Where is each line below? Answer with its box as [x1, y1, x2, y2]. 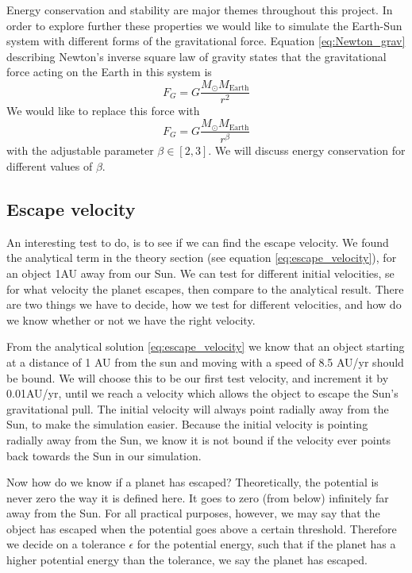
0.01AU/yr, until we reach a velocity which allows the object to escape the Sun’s [6, 385, 399, 402]
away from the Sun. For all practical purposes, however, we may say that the [6, 505, 380, 521]
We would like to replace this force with [6, 102, 200, 119]
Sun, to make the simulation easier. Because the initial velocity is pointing [6, 416, 368, 433]
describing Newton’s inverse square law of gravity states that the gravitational [6, 48, 387, 64]
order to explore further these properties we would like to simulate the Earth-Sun [6, 17, 402, 33]
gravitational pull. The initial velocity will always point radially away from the [6, 400, 389, 417]
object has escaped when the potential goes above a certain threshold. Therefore [6, 520, 397, 536]
